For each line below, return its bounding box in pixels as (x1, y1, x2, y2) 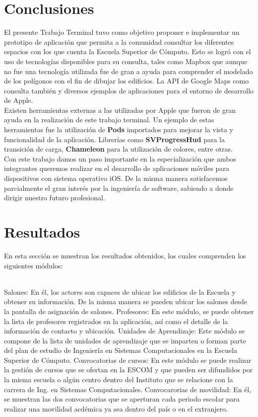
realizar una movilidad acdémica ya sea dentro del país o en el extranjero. (4, 403, 228, 414)
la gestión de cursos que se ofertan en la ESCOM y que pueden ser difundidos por (4, 364, 253, 375)
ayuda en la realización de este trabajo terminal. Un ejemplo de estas (4, 114, 214, 125)
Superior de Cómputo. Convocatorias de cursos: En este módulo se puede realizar (4, 354, 252, 365)
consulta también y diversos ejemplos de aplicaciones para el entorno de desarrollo (4, 85, 254, 95)
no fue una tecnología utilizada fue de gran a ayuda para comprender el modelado (4, 66, 253, 76)
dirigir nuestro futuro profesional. (4, 192, 105, 203)
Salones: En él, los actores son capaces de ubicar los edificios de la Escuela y (4, 286, 236, 297)
